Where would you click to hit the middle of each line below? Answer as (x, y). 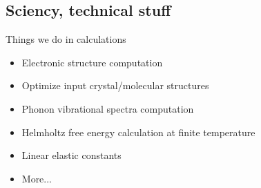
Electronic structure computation (92, 62)
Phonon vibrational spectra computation (108, 108)
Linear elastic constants (71, 155)
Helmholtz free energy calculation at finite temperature (138, 132)
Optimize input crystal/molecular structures (115, 85)
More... (37, 178)
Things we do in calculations (66, 39)
